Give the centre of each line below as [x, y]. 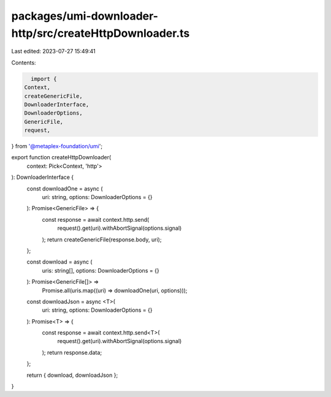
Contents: [24, 62]
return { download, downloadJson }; [72, 375]
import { [44, 79]
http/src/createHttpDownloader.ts [101, 33]
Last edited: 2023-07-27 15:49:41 [54, 51]
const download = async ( [59, 262]
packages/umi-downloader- [85, 16]
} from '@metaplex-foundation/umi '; [57, 146]
